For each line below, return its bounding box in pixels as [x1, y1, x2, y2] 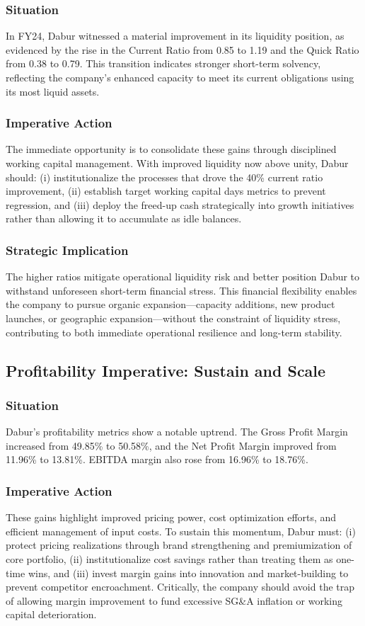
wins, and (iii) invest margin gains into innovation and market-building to [28, 565, 349, 580]
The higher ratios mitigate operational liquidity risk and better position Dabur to [6, 269, 360, 284]
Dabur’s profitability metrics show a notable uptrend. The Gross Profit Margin [6, 424, 348, 439]
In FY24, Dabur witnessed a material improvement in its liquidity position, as [6, 28, 344, 43]
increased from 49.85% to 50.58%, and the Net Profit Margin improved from [6, 438, 337, 453]
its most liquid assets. [6, 84, 100, 98]
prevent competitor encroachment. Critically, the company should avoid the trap [6, 579, 355, 594]
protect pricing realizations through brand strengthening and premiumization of [6, 537, 352, 552]
